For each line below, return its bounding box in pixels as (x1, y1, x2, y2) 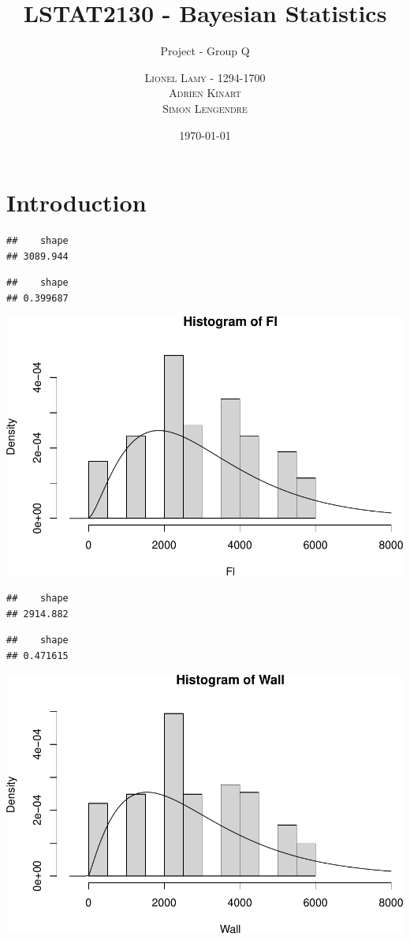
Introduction (6, 186, 147, 219)
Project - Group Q (160, 43, 250, 59)
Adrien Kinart (169, 84, 241, 101)
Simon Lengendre (162, 99, 248, 116)
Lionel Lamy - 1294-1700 (144, 69, 266, 85)
